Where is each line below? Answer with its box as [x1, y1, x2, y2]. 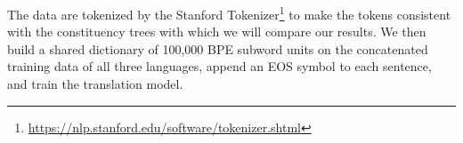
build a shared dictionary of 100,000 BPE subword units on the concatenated [7, 39, 428, 58]
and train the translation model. [7, 75, 183, 93]
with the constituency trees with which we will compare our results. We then [7, 22, 426, 41]
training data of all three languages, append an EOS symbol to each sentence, [7, 57, 432, 75]
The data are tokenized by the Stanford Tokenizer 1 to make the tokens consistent [7, 3, 451, 23]
